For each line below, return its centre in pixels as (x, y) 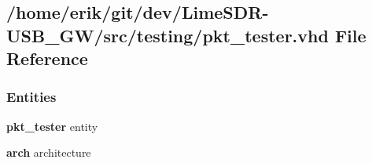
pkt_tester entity (52, 126)
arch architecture (49, 152)
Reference (47, 58)
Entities (31, 97)
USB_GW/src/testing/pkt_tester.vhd (168, 35)
